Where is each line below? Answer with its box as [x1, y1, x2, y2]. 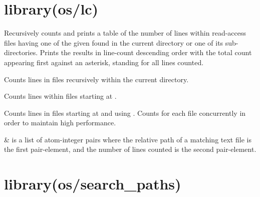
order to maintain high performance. [4, 117, 116, 128]
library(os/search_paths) [4, 173, 181, 194]
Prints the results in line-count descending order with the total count [40, 47, 252, 58]
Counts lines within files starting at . [4, 91, 117, 101]
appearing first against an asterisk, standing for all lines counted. [4, 57, 204, 67]
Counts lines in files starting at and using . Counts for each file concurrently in [4, 107, 246, 118]
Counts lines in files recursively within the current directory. [4, 74, 189, 84]
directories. [4, 47, 38, 58]
